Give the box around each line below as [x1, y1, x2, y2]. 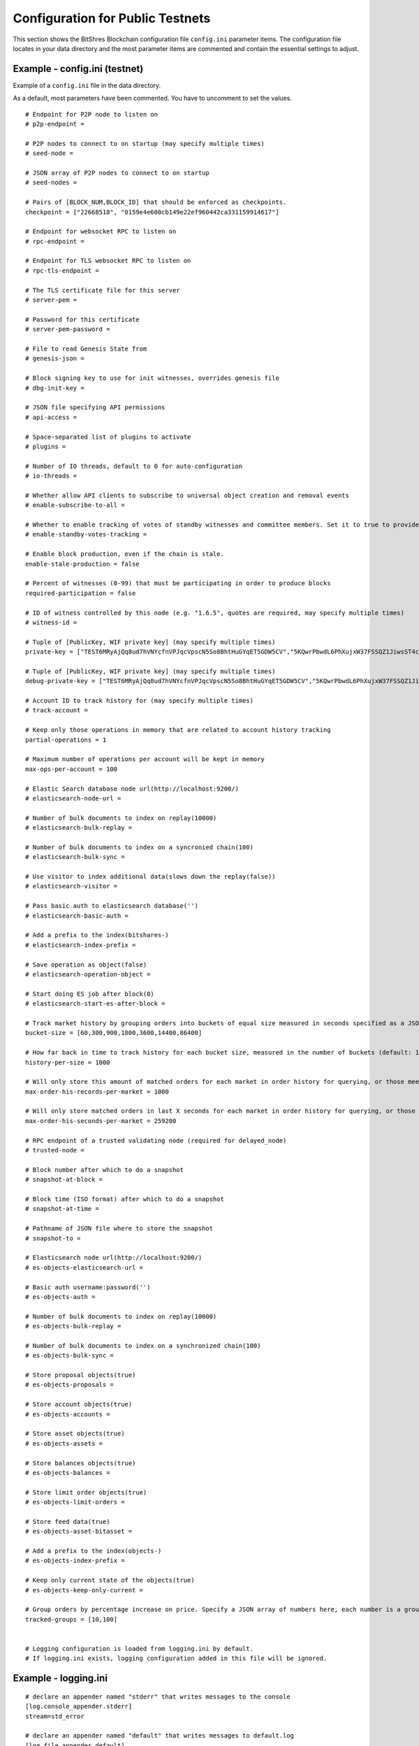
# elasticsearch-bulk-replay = [25, 824, 133, 832]
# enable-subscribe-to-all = [25, 501, 125, 509]
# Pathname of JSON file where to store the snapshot [25, 1224, 213, 1233]
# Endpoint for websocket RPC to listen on [25, 228, 177, 235]
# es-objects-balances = [25, 1469, 110, 1476]
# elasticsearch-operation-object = [25, 971, 151, 978]
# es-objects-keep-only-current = [25, 1586, 143, 1594]
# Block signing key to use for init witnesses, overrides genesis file [25, 374, 279, 382]
